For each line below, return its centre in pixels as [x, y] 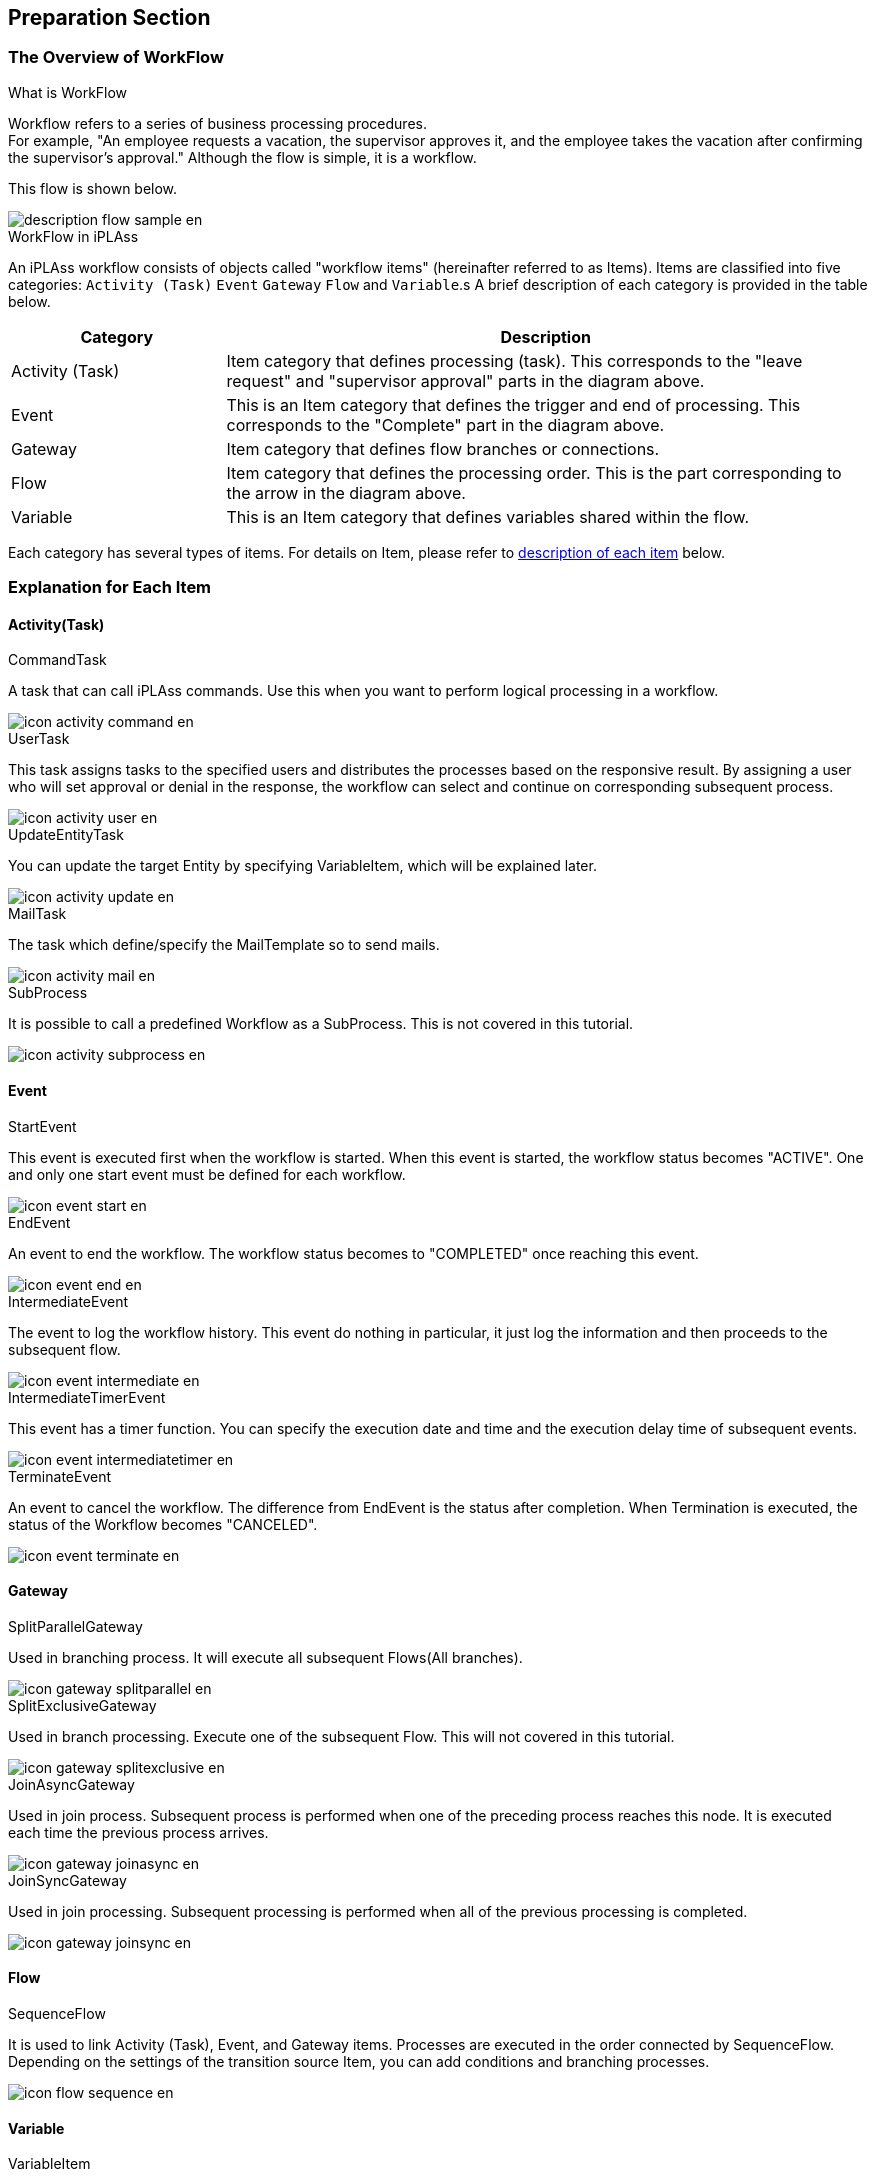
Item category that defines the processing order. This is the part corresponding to [534, 472]
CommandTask [57, 660]
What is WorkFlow [68, 92]
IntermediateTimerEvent [87, 1397]
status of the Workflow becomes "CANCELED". [163, 1524]
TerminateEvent [60, 1476]
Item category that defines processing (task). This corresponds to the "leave [514, 360]
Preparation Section [109, 17]
